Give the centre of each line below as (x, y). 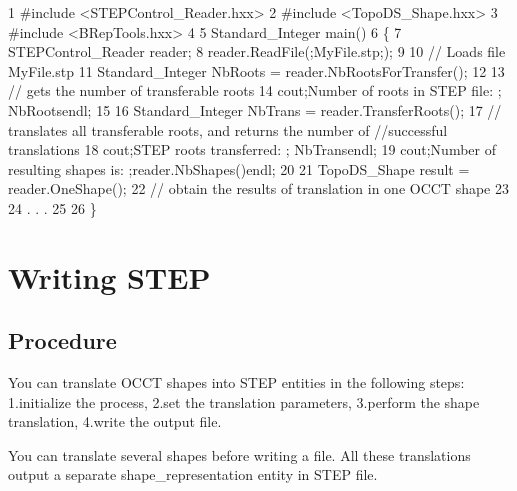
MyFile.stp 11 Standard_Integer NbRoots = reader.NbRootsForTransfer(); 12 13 (256, 70)
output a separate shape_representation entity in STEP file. (193, 474)
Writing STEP (109, 276)
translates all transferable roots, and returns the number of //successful (228, 129)
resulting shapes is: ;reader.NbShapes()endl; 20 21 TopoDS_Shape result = (239, 168)
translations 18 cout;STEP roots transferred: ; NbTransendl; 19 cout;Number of (252, 149)
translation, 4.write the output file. (115, 421)
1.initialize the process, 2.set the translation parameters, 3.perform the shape (244, 401)
